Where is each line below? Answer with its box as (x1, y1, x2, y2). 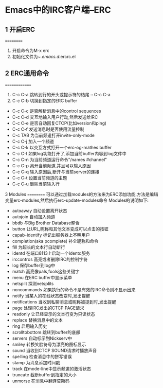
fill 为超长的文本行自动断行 (12, 244, 66, 250)
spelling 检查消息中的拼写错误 (12, 353, 72, 359)
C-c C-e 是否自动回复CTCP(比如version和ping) (12, 120, 107, 126)
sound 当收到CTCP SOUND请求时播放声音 (12, 347, 97, 353)
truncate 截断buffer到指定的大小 (12, 371, 77, 377)
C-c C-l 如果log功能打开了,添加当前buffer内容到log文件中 (12, 150, 127, 156)
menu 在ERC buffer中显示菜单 (12, 274, 72, 280)
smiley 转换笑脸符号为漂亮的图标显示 (12, 341, 86, 347)
